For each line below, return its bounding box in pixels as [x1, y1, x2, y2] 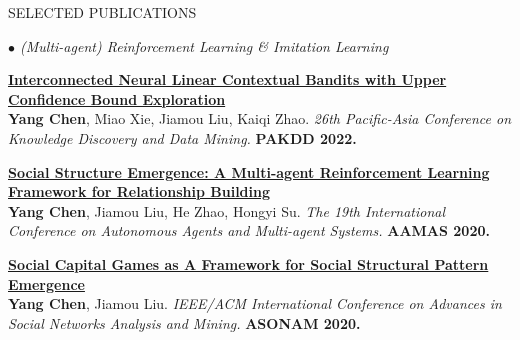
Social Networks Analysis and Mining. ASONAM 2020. [8, 312, 361, 333]
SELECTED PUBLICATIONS [8, 2, 197, 22]
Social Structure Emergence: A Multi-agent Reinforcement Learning [8, 161, 490, 182]
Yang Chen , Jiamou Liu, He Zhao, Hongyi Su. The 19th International [8, 200, 446, 221]
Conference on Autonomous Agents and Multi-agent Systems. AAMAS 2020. [8, 220, 490, 241]
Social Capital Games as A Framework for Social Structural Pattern [8, 253, 489, 274]
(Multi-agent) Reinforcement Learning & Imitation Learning [20, 35, 389, 56]
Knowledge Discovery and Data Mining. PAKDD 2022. [8, 127, 357, 148]
